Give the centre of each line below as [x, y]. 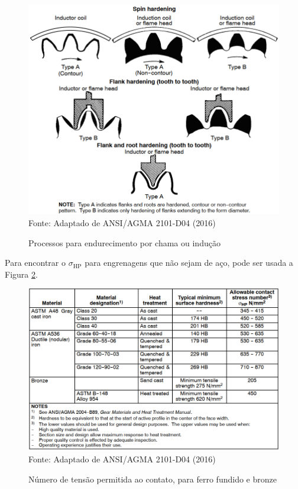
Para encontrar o [35, 263]
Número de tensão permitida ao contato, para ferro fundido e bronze [153, 479]
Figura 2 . [21, 274]
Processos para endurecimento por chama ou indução [124, 242]
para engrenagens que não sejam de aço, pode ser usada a [189, 263]
